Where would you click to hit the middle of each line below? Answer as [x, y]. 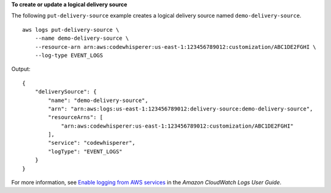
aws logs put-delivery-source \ [71, 30]
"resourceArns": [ [76, 117]
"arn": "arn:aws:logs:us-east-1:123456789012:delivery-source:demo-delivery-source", [181, 109]
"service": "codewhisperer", [92, 143]
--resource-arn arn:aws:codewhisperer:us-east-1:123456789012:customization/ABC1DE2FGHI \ [176, 47]
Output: [21, 69]
